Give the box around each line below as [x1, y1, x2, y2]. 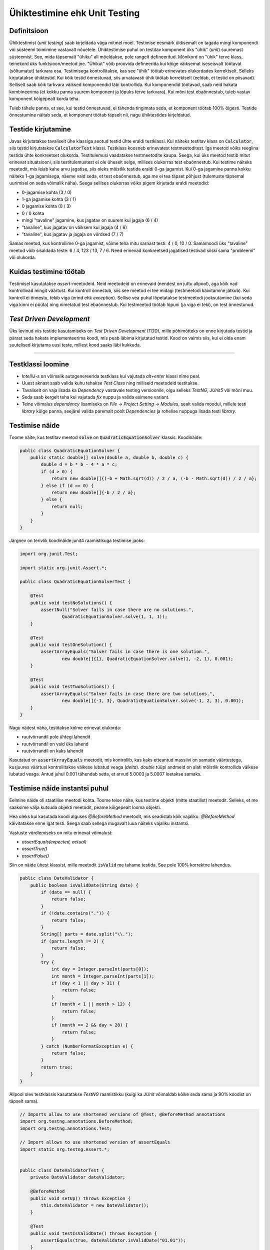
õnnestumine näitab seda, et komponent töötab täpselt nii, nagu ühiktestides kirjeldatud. [9, 111, 191, 117]
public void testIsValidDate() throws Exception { [30, 1230, 157, 1236]
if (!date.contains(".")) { [40, 910, 110, 916]
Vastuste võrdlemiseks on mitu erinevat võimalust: [9, 829, 112, 835]
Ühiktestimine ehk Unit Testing [9, 7, 140, 18]
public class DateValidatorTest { [19, 1167, 104, 1173]
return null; [51, 503, 83, 509]
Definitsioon [9, 26, 48, 35]
